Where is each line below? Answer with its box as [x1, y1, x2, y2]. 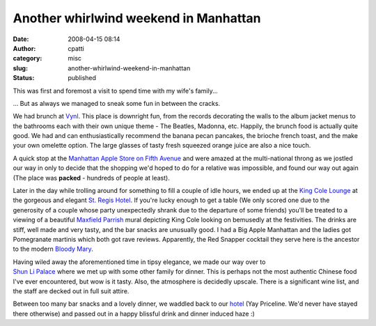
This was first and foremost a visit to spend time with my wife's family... [13, 86, 219, 95]
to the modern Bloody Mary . [13, 244, 93, 254]
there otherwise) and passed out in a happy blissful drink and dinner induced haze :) [13, 309, 256, 318]
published [68, 74, 97, 82]
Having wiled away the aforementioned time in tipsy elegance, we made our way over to [13, 258, 266, 266]
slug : [13, 63, 28, 72]
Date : [13, 35, 29, 43]
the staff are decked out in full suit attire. [13, 286, 130, 295]
